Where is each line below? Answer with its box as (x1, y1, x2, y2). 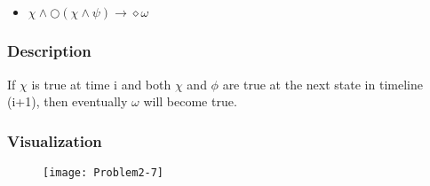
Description (7, 40, 92, 62)
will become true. (143, 92, 237, 111)
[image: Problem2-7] (43, 167, 164, 180)
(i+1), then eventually (7, 92, 128, 111)
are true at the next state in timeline (222, 74, 423, 93)
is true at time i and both (31, 74, 171, 93)
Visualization (7, 129, 102, 151)
